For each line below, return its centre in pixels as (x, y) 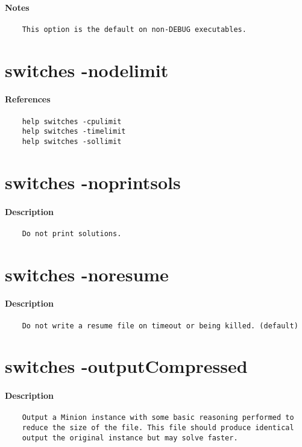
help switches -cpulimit (72, 121)
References (28, 99)
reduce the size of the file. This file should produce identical (158, 428)
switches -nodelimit (87, 70)
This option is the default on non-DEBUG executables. (134, 29)
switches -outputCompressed (126, 366)
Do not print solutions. (72, 233)
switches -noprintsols (93, 182)
